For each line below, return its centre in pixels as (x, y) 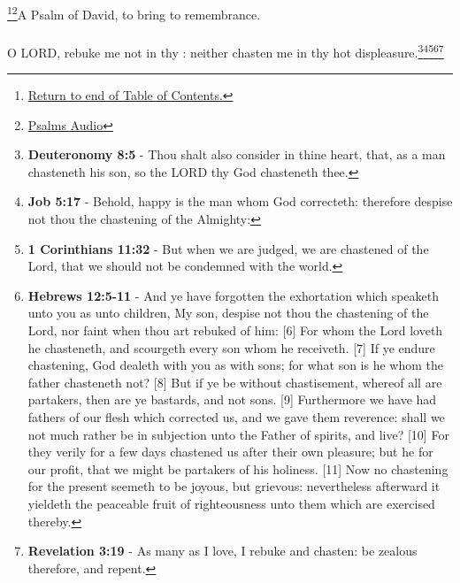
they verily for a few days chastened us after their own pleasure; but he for (230, 452)
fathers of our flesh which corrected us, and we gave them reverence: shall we (236, 417)
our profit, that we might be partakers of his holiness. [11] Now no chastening (238, 468)
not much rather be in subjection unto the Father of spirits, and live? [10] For (238, 434)
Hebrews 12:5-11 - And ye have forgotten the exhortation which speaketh (233, 295)
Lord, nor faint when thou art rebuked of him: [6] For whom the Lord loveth (235, 330)
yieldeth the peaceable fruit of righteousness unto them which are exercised (231, 503)
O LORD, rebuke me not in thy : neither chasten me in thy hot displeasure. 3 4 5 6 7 (226, 50)
